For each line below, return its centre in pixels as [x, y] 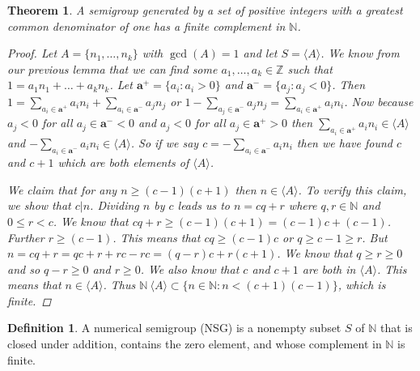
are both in [329, 269]
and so [24, 269]
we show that [39, 205]
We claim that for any [62, 189]
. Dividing [115, 205]
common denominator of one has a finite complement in [146, 26]
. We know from [360, 53]
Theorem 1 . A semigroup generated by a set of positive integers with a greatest [205, 10]
